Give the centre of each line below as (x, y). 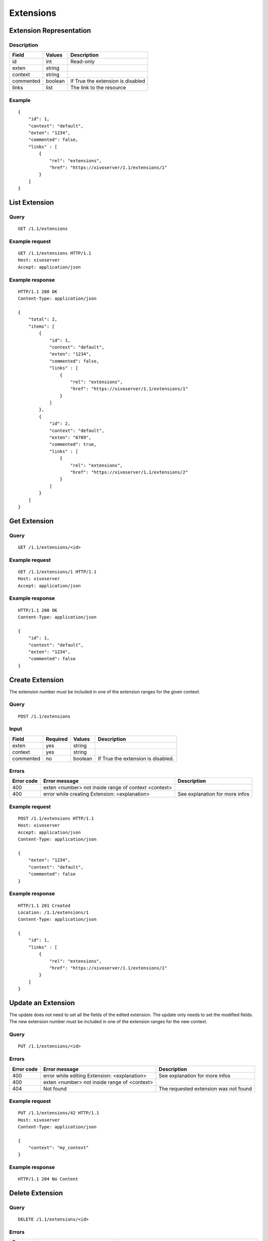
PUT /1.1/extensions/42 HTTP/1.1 (59, 1113)
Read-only (82, 62)
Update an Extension (42, 1003)
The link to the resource (98, 88)
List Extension (32, 202)
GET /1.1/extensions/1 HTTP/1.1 (57, 572)
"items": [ (41, 326)
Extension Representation (50, 31)
